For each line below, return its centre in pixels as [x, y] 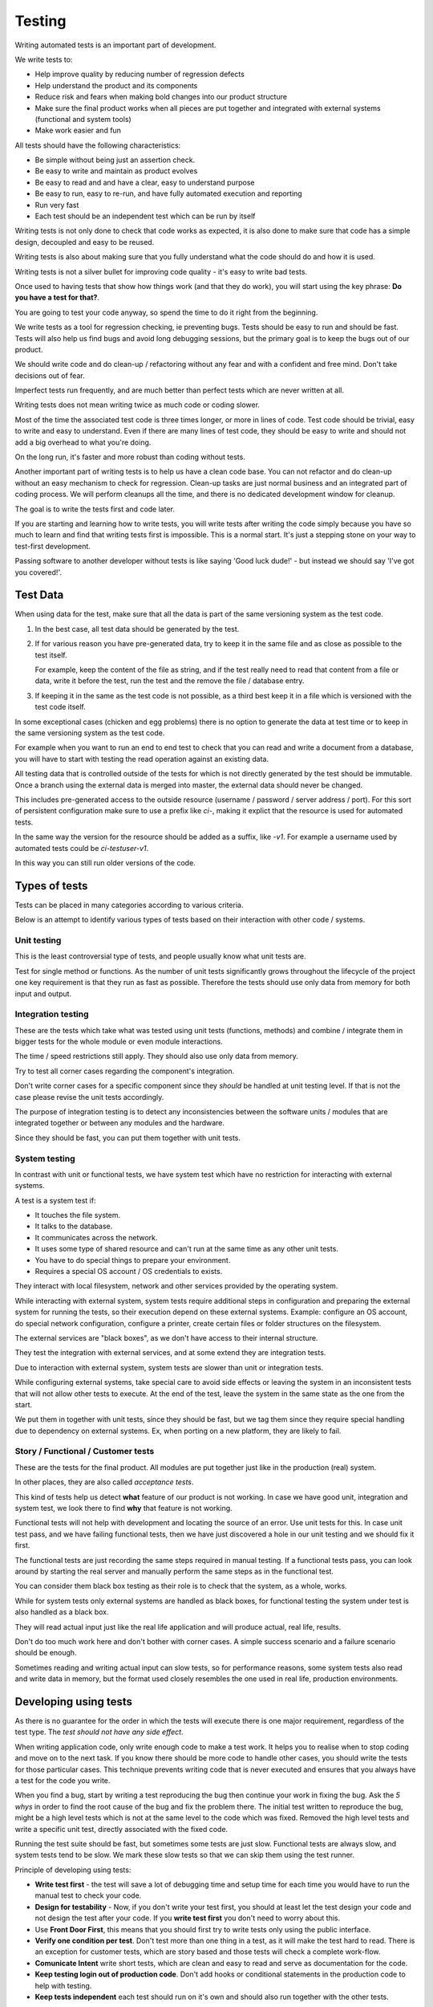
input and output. [43, 993]
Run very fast [57, 205]
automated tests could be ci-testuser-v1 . [82, 848]
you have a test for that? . [57, 298]
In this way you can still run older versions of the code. [105, 862]
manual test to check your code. [88, 1895]
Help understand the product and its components [116, 85]
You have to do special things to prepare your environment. [133, 1260]
